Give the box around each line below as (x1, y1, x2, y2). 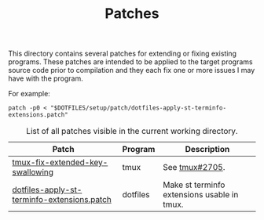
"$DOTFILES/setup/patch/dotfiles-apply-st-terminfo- (49, 104, 226, 112)
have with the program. (8, 74, 84, 83)
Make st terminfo (162, 179, 225, 190)
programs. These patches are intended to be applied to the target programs (8, 57, 253, 67)
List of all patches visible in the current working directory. (26, 126, 238, 137)
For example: (8, 89, 51, 99)
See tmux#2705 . (162, 162, 225, 173)
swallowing (12, 167, 53, 178)
